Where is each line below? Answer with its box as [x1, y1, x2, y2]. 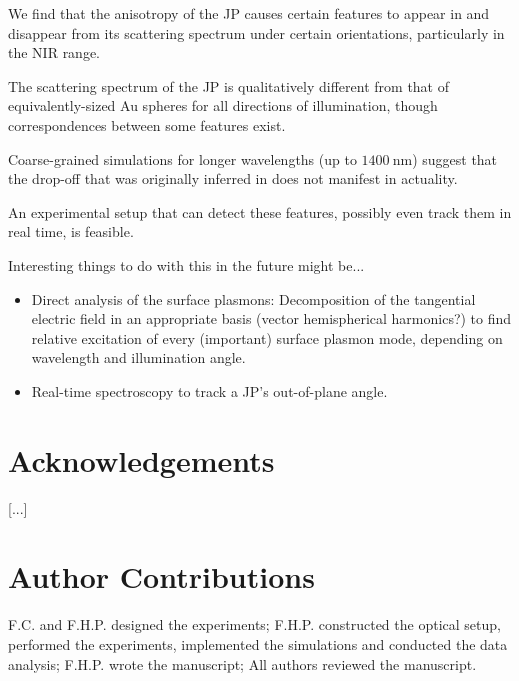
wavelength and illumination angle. [31, 347, 246, 368]
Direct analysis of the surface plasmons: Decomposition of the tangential [31, 288, 476, 309]
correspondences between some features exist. [8, 114, 286, 135]
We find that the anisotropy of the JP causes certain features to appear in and [8, 3, 490, 23]
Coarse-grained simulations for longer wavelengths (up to [8, 148, 357, 169]
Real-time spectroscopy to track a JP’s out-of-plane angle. [31, 380, 388, 401]
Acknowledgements [8, 439, 275, 480]
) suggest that [412, 148, 498, 169]
